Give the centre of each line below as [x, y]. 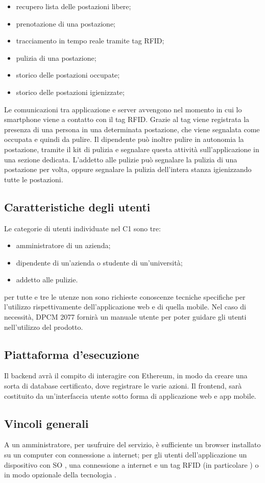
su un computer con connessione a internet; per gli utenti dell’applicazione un [126, 455]
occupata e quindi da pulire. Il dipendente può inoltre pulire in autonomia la [124, 139]
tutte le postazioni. [34, 179]
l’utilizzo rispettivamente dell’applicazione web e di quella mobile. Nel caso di [125, 307]
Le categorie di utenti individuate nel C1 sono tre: [82, 228]
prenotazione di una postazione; [66, 23]
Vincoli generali [46, 423]
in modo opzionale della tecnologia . [60, 475]
